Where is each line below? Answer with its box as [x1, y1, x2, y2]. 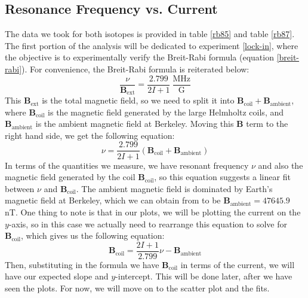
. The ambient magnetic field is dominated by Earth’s [76, 182, 273, 194]
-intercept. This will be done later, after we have [115, 270, 292, 282]
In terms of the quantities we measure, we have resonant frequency [5, 159, 249, 171]
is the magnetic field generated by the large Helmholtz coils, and [48, 105, 284, 118]
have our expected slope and [5, 270, 109, 282]
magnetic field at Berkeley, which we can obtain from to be [5, 194, 221, 206]
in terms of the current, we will [180, 258, 295, 270]
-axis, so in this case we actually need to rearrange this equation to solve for [8, 217, 287, 230]
